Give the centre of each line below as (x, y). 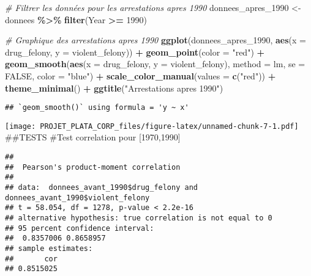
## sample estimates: (49, 248)
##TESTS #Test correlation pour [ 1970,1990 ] (93, 137)
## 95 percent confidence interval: (80, 228)
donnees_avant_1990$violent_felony (77, 198)
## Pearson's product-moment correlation (93, 167)
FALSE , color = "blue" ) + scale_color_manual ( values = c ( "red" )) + (141, 75)
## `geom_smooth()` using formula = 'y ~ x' (97, 108)
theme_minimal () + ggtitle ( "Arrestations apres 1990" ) (114, 88)
